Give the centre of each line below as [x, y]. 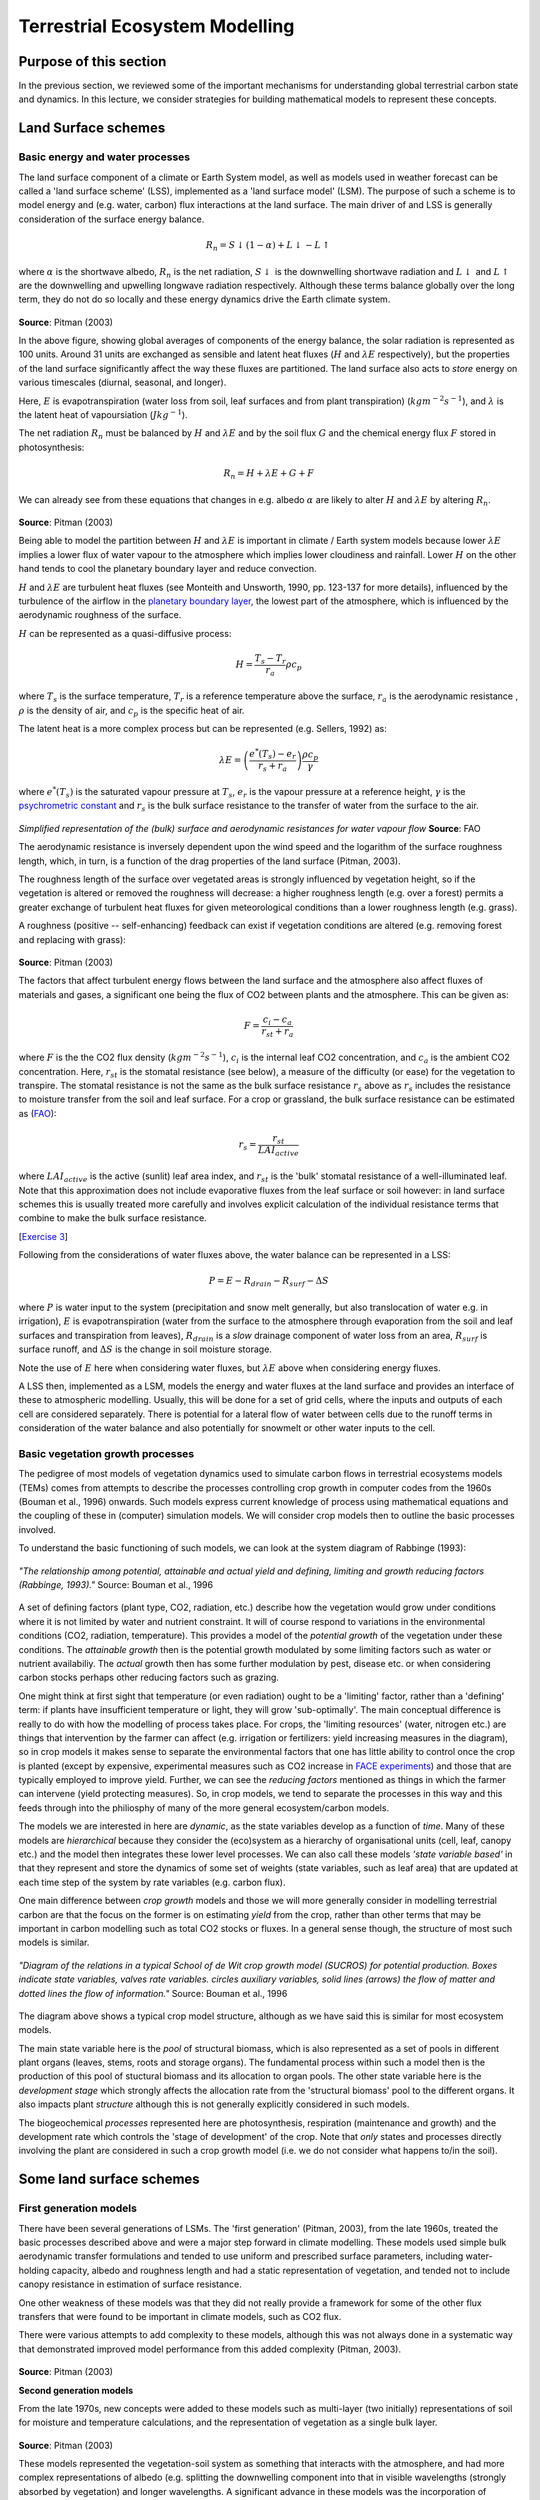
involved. [37, 1529]
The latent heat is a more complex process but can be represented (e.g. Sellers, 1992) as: [202, 728]
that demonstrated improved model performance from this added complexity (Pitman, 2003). [210, 2349]
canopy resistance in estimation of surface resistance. [130, 2284]
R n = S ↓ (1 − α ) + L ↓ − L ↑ [267, 246]
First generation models [77, 2208]
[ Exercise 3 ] [43, 1236]
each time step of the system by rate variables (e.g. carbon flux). [152, 1882]
